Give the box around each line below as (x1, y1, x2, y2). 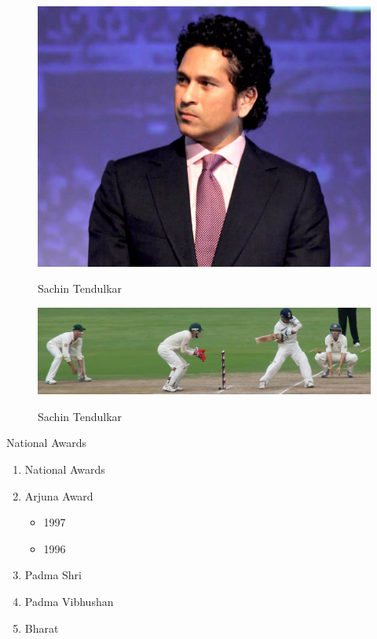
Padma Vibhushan (24, 593, 114, 609)
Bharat (24, 619, 59, 636)
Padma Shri (24, 567, 82, 583)
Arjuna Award (24, 487, 93, 504)
